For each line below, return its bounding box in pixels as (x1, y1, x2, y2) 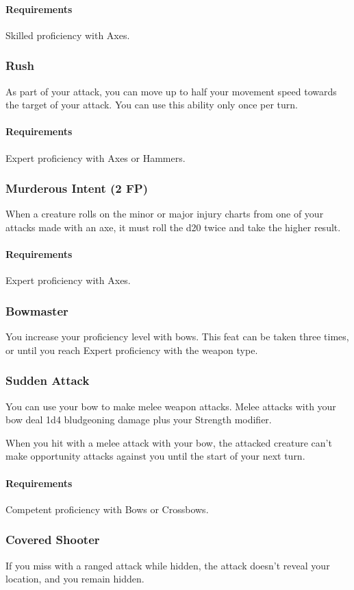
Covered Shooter (5, 531, 100, 548)
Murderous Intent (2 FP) (5, 180, 148, 197)
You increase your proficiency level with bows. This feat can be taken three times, (5, 329, 349, 344)
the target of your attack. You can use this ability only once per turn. (5, 97, 298, 112)
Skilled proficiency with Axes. (5, 27, 130, 42)
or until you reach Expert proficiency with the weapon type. (5, 342, 258, 357)
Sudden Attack (5, 372, 90, 389)
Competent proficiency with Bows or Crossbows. (5, 501, 209, 516)
